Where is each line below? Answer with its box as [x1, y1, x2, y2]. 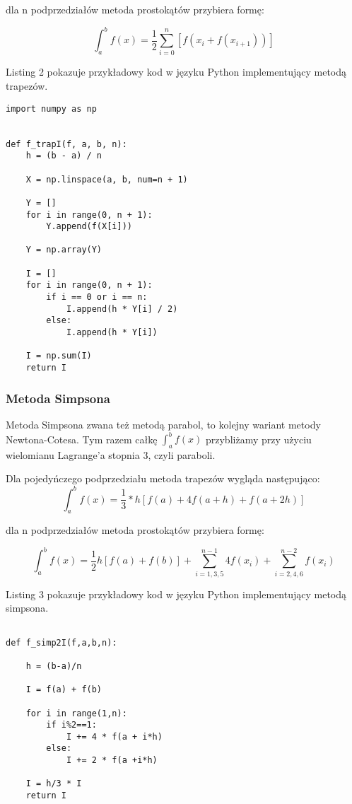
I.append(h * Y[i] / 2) [66, 303, 178, 314]
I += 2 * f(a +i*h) [66, 755, 158, 766]
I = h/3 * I [25, 779, 82, 789]
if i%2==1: [46, 720, 97, 730]
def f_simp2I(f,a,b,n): [6, 637, 117, 648]
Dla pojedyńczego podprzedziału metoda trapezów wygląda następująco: [6, 471, 320, 486]
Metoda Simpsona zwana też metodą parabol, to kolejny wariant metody [6, 416, 321, 431]
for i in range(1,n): [25, 708, 127, 718]
